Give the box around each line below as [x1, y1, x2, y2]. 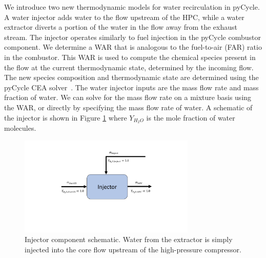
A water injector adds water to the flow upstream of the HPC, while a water [4, 11, 244, 22]
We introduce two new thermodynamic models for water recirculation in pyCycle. [4, 2, 260, 12]
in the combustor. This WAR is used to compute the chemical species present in [4, 51, 256, 62]
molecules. [4, 123, 36, 133]
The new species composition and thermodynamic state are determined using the [4, 72, 259, 83]
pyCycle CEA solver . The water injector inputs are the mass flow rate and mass [4, 82, 259, 92]
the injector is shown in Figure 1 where [4, 112, 127, 123]
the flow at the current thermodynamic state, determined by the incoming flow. [4, 62, 254, 72]
